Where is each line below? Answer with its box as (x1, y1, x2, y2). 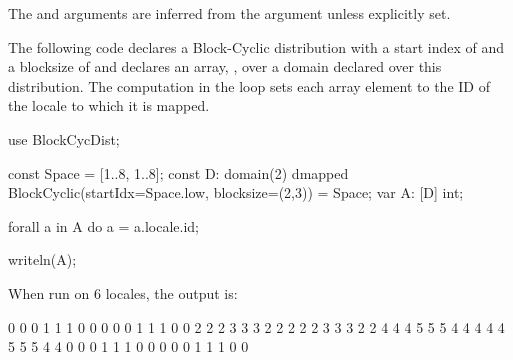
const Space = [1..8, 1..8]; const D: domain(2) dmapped (8, 162, 349, 183)
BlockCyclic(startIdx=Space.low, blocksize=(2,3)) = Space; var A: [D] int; (8, 182, 464, 203)
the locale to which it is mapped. (8, 95, 210, 116)
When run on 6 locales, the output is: (8, 282, 238, 303)
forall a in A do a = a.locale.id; (8, 215, 200, 236)
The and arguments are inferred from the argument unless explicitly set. (8, 3, 451, 23)
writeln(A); (8, 249, 77, 270)
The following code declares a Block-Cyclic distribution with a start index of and (8, 36, 504, 57)
